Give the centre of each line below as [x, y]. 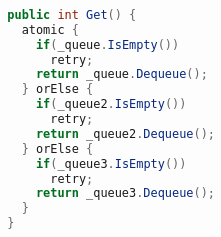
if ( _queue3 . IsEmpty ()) [111, 163]
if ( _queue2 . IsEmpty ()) [111, 104]
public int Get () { [72, 14]
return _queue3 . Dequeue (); [125, 193]
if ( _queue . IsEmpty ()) [107, 44]
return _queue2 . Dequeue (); [125, 133]
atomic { [50, 29]
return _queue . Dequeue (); [121, 74]
